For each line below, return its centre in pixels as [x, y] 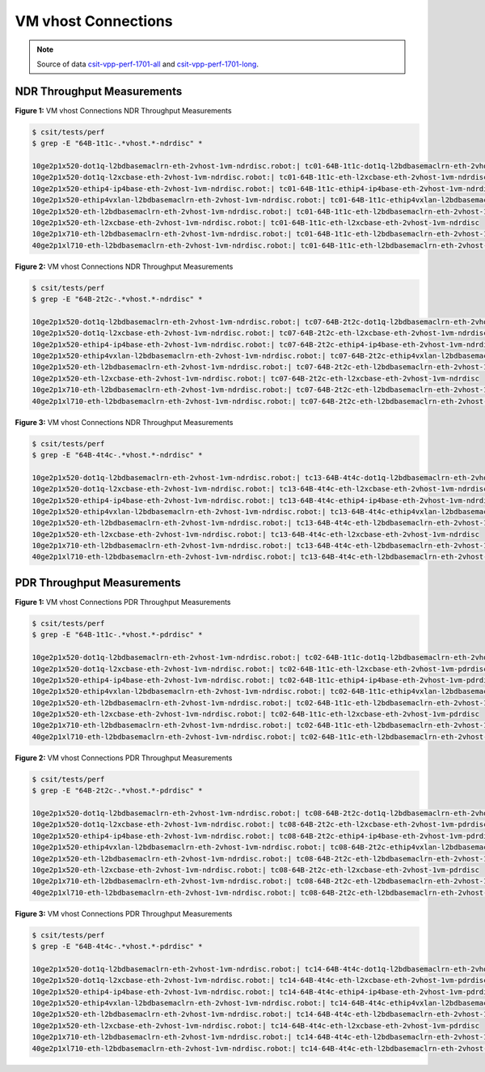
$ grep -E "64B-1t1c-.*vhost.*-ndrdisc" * [117, 143]
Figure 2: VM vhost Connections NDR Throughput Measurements [124, 266]
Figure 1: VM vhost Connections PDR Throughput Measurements [123, 602]
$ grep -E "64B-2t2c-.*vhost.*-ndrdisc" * [117, 299]
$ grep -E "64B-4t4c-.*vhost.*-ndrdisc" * [117, 455]
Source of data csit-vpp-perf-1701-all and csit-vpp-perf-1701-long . [148, 64]
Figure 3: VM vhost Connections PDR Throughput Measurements [124, 913]
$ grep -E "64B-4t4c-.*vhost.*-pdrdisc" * [117, 947]
